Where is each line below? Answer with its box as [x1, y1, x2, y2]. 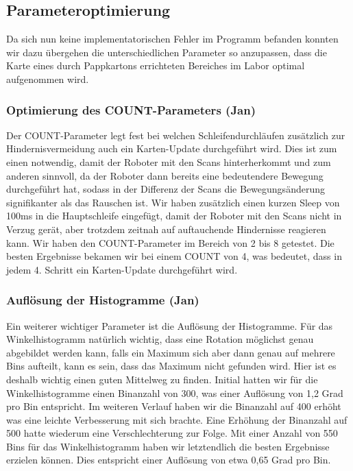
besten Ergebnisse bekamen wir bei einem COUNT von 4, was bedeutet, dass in [6, 249, 342, 263]
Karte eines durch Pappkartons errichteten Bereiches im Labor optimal [6, 58, 305, 73]
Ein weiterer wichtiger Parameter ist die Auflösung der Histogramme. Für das [6, 318, 333, 333]
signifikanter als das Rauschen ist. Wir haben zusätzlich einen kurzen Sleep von [6, 195, 340, 209]
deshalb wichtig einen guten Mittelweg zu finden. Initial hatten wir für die [6, 372, 318, 386]
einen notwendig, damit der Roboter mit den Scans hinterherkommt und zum [6, 154, 331, 169]
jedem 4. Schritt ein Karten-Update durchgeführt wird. [6, 262, 238, 276]
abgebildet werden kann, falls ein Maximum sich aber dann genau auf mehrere [6, 345, 335, 359]
